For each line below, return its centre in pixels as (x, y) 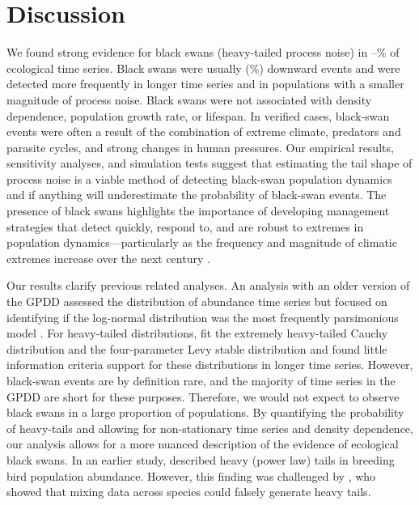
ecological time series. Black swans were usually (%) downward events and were (203, 68)
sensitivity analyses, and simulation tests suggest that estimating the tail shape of (209, 163)
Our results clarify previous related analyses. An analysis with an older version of (208, 285)
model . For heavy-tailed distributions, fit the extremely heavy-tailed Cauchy (197, 333)
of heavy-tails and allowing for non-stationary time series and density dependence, (210, 428)
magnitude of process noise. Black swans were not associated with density (189, 99)
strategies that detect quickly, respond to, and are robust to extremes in (185, 226)
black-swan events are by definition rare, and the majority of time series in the (201, 380)
